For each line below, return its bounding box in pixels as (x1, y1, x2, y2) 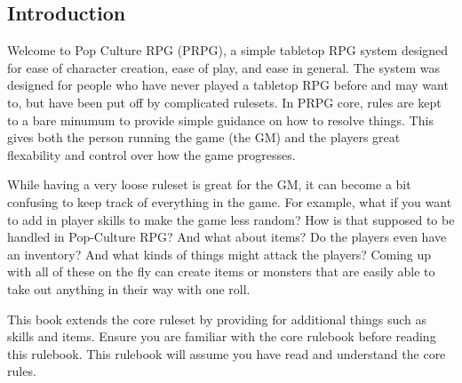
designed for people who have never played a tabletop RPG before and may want (7, 76, 449, 94)
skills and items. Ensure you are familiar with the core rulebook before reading (7, 327, 436, 346)
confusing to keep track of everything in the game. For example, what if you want (7, 192, 452, 211)
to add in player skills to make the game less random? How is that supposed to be (7, 210, 455, 228)
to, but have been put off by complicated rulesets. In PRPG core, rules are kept (7, 92, 442, 111)
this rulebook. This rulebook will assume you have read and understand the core (7, 344, 446, 363)
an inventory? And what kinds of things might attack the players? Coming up (7, 244, 432, 263)
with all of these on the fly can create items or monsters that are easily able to (7, 262, 435, 281)
